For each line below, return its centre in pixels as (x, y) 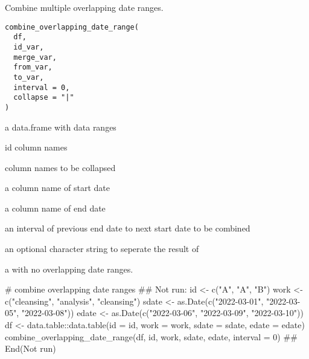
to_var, (29, 77)
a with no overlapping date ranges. (69, 269)
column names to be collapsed (60, 167)
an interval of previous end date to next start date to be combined (128, 228)
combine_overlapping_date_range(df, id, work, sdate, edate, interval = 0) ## (151, 336)
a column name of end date (55, 208)
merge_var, (35, 57)
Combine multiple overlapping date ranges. (84, 7)
